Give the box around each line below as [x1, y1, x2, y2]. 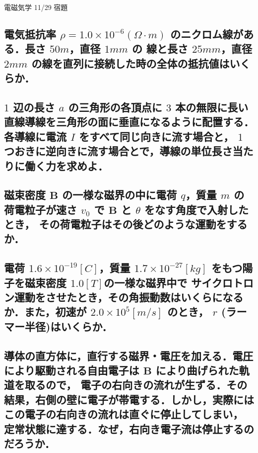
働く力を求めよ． [24, 158, 108, 173]
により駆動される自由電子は [4, 362, 139, 377]
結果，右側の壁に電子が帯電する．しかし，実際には [4, 391, 254, 407]
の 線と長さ [131, 41, 189, 56]
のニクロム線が [170, 26, 244, 41]
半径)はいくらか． [24, 318, 113, 334]
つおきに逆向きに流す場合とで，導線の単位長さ [4, 143, 233, 159]
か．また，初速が [4, 304, 87, 319]
